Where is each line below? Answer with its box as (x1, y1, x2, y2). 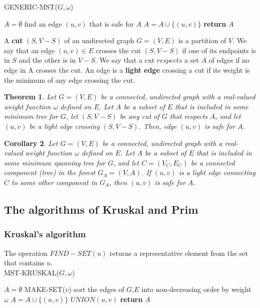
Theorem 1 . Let (4, 91, 57, 102)
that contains (4, 257, 45, 268)
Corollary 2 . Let (4, 137, 58, 148)
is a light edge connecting (178, 167, 256, 178)
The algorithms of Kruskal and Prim (4, 201, 198, 217)
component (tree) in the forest (4, 167, 96, 178)
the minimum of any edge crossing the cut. (4, 74, 135, 85)
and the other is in (19, 55, 76, 65)
